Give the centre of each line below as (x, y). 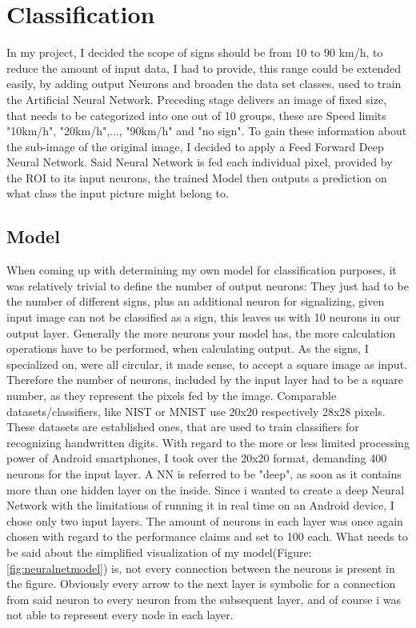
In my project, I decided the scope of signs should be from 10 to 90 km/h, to (195, 52)
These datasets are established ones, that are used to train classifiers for (183, 427)
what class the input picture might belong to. (118, 193)
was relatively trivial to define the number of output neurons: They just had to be (208, 285)
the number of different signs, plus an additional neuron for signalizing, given (196, 301)
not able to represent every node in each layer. (120, 615)
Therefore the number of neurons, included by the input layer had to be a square (205, 380)
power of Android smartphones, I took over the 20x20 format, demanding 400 (197, 458)
